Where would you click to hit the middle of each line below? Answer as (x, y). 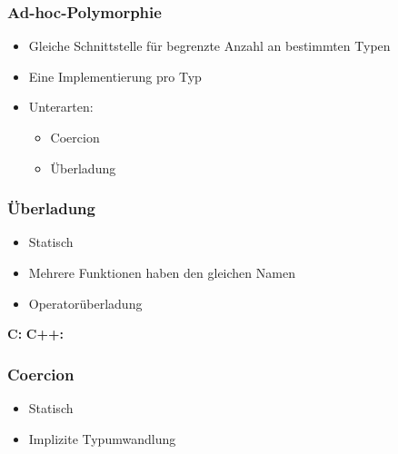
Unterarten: (61, 107)
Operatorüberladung (85, 303)
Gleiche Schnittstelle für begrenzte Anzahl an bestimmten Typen (209, 46)
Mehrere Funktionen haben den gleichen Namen (162, 272)
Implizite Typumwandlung (102, 438)
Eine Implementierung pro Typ (115, 76)
